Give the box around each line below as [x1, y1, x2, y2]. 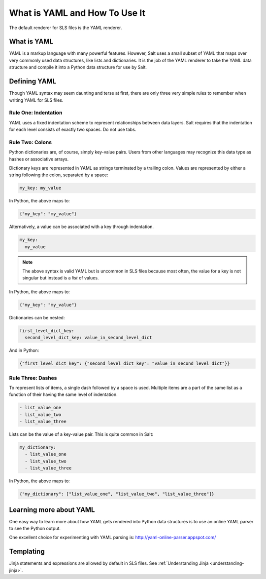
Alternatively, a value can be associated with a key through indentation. [9, 224, 154, 230]
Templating [9, 547, 45, 556]
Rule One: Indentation [9, 109, 63, 116]
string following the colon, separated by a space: [9, 172, 108, 178]
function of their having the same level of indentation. [9, 391, 118, 397]
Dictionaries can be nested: [9, 314, 65, 320]
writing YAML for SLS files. [9, 97, 64, 103]
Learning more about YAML [9, 505, 95, 514]
